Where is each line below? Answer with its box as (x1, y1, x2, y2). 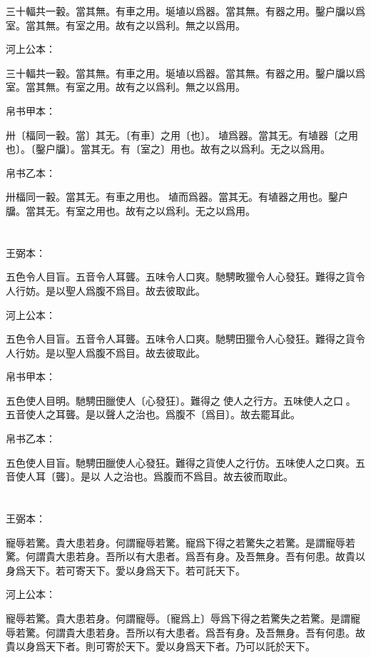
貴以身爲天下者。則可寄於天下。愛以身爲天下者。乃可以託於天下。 (6, 639, 315, 654)
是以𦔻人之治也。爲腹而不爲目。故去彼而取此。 (80, 469, 293, 484)
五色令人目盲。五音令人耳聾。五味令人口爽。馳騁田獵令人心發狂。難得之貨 (6, 331, 355, 346)
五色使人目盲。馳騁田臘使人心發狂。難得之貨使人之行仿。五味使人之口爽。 (6, 455, 355, 470)
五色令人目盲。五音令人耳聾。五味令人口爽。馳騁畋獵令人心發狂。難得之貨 (6, 269, 355, 284)
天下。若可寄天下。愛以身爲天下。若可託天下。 (25, 562, 245, 577)
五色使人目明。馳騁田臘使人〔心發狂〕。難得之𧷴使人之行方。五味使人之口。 (6, 393, 356, 408)
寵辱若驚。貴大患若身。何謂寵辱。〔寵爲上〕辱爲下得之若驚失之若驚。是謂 (6, 611, 350, 625)
